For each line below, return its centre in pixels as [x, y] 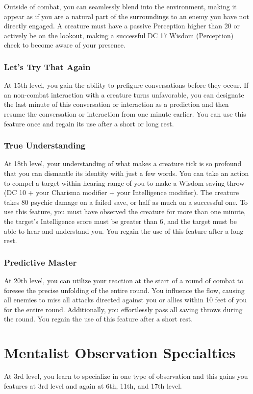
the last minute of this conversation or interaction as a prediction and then [116, 104]
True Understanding [45, 145]
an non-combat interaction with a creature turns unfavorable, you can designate [124, 94]
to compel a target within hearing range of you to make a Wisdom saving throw [124, 183]
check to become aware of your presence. [65, 45]
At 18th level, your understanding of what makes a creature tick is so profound [123, 163]
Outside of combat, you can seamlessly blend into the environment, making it [120, 6]
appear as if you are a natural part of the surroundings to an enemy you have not [126, 16]
